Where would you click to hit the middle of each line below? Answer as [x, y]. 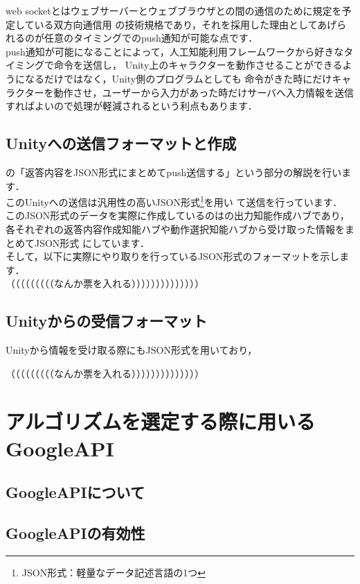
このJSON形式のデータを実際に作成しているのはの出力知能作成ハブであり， [178, 215]
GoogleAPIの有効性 [75, 533]
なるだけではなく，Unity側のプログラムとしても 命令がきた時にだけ [178, 78]
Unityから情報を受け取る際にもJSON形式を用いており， [132, 350]
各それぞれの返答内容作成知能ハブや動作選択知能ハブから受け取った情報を [175, 229]
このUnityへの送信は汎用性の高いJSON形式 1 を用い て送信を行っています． [174, 201]
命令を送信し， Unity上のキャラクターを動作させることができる [198, 65]
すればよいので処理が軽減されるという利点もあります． [132, 106]
